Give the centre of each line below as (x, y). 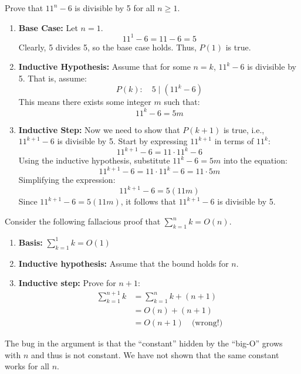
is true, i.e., (244, 129)
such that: (182, 102)
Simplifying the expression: (67, 180)
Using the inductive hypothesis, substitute (94, 160)
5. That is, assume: (53, 78)
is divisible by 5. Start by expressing (122, 141)
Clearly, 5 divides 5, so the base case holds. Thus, (107, 47)
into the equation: (255, 160)
